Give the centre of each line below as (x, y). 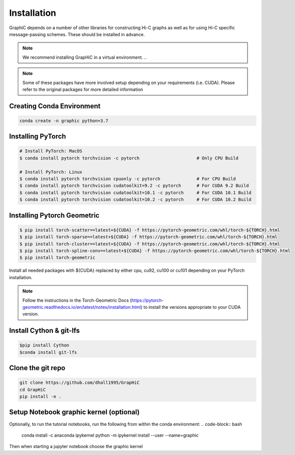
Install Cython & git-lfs (44, 331)
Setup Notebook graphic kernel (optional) (74, 412)
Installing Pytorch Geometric (54, 215)
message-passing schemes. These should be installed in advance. (77, 34)
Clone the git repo (37, 368)
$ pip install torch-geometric (58, 258)
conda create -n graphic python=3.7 (64, 121)
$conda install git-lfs (48, 352)
